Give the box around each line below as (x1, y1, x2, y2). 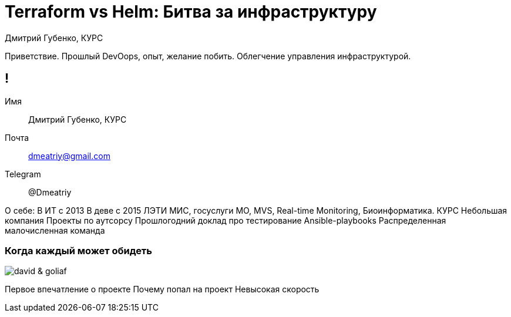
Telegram (5, 168, 41, 179)
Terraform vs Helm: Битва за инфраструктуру (5, 2, 377, 22)
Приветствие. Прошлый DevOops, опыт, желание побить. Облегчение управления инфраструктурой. (5, 50, 411, 61)
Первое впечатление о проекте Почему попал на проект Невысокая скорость (5, 284, 320, 295)
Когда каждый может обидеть (5, 244, 152, 257)
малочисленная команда (5, 225, 105, 235)
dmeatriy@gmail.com (28, 150, 110, 161)
